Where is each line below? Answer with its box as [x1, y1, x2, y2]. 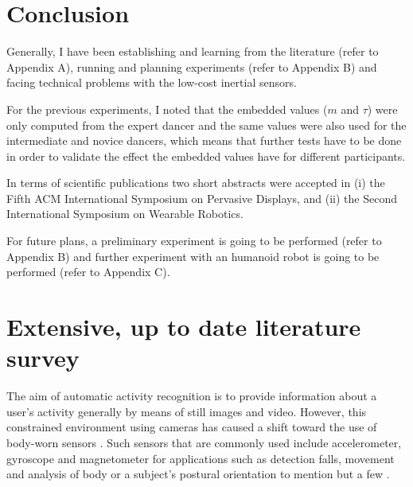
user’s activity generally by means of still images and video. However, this [6, 403, 367, 419]
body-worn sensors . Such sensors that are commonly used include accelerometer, [6, 434, 402, 450]
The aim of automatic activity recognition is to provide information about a [6, 388, 377, 404]
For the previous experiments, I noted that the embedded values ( [6, 100, 328, 117]
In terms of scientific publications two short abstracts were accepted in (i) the [6, 174, 385, 191]
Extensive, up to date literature [6, 310, 361, 343]
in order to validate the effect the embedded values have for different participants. [6, 147, 406, 164]
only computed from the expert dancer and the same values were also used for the [6, 116, 407, 133]
